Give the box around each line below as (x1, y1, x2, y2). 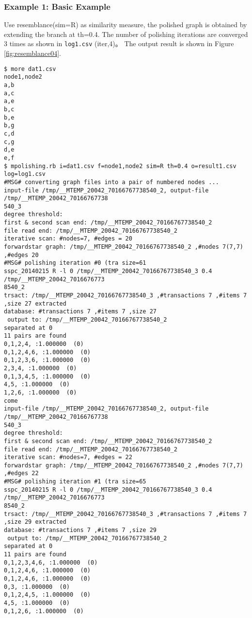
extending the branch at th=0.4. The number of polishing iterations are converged (4, 29, 248, 39)
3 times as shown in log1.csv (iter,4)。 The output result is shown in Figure (4, 38, 234, 49)
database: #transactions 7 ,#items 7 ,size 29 (4, 527, 157, 534)
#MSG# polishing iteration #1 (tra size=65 (4, 478, 146, 485)
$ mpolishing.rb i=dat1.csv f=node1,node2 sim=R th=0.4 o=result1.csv (4, 162, 236, 170)
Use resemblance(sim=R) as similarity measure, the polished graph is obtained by (4, 19, 247, 30)
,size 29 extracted (4, 518, 66, 526)
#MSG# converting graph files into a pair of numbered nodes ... (4, 178, 219, 186)
